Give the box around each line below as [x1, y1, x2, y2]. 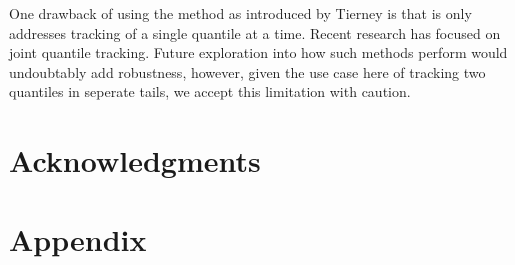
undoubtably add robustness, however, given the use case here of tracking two [9, 61, 486, 82]
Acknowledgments [9, 140, 261, 181]
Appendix [9, 218, 147, 259]
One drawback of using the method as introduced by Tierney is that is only [9, 3, 472, 23]
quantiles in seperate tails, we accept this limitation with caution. [9, 81, 411, 102]
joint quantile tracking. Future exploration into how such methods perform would [9, 42, 508, 63]
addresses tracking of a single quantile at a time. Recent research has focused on [9, 22, 501, 43]
